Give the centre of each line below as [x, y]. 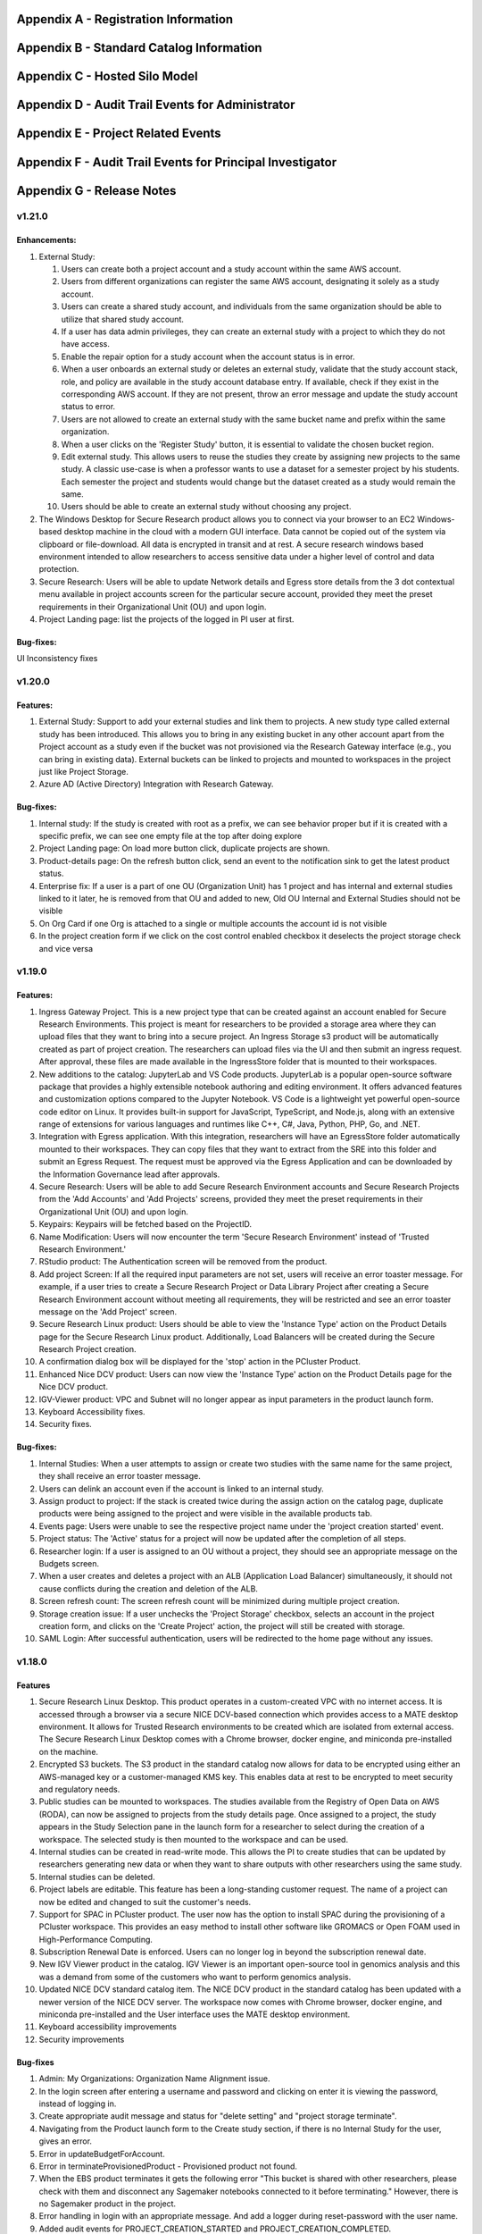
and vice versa [66, 948]
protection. [59, 569]
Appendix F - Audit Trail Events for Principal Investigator [177, 162]
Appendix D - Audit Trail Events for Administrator [156, 105]
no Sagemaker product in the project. [108, 2204]
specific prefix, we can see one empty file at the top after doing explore [170, 836]
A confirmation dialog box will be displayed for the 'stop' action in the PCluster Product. [199, 1362]
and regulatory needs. [79, 1789]
